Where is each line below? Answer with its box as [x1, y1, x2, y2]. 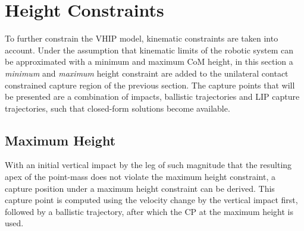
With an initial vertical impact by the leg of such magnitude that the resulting [5, 159, 292, 171]
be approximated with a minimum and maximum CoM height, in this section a [5, 55, 293, 68]
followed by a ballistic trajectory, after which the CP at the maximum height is [5, 205, 294, 217]
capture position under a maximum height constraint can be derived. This [5, 182, 275, 194]
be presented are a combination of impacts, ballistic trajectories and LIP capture [5, 90, 300, 103]
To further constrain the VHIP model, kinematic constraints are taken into [5, 32, 278, 45]
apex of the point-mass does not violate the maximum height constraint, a [5, 170, 275, 183]
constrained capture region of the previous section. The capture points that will [5, 78, 295, 91]
